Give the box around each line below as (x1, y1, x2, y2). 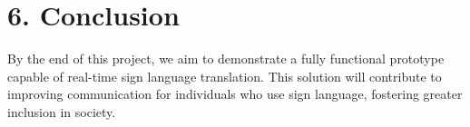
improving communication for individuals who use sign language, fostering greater (7, 84, 463, 103)
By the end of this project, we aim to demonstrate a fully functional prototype (7, 49, 445, 68)
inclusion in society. (7, 102, 116, 121)
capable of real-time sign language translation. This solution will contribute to (7, 66, 442, 85)
